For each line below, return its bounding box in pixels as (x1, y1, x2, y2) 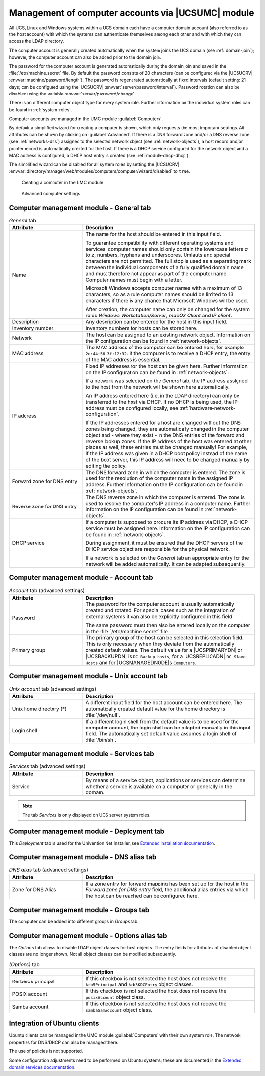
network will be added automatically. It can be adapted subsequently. (85, 561, 246, 568)
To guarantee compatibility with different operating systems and (85, 239, 234, 246)
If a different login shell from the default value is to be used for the (85, 718, 239, 725)
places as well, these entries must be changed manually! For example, (85, 444, 248, 451)
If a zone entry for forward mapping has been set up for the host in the (85, 880, 249, 887)
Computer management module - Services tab (9, 750, 154, 758)
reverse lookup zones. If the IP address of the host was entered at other (85, 438, 252, 445)
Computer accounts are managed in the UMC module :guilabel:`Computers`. (9, 116, 163, 122)
